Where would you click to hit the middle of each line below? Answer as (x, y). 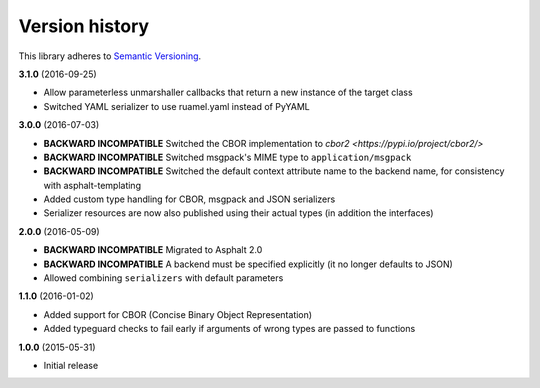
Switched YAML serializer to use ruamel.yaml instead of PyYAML (176, 106)
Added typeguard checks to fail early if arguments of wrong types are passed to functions (229, 329)
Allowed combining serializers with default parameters (163, 278)
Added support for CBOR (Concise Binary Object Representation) (178, 314)
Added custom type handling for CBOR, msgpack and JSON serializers (189, 199)
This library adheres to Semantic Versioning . (110, 56)
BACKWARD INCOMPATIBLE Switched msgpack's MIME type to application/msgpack (227, 157)
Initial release (71, 365)
